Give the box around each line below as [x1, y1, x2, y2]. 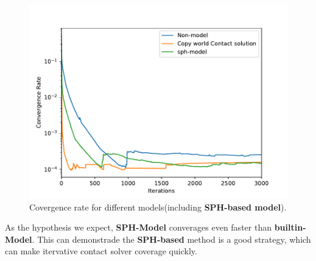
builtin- [274, 221, 306, 234]
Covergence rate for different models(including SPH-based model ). [29, 200, 287, 213]
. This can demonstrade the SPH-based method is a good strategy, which [32, 232, 311, 245]
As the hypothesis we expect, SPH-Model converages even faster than [5, 221, 272, 234]
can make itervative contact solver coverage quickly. [5, 245, 197, 257]
